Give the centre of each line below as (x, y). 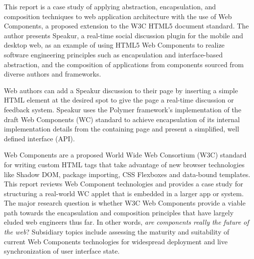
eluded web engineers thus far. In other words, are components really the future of (127, 222)
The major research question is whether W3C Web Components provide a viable (125, 203)
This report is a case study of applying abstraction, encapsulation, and (110, 6)
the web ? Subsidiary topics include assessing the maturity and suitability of (117, 232)
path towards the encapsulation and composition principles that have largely (119, 212)
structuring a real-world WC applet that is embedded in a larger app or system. (124, 193)
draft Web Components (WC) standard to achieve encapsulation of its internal (122, 119)
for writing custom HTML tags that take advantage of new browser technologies (124, 164)
